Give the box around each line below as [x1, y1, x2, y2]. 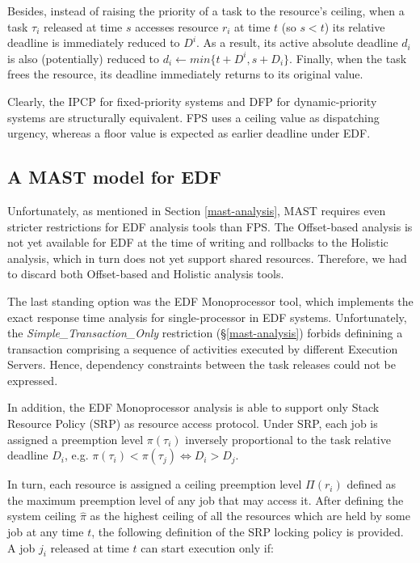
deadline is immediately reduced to [7, 34, 180, 51]
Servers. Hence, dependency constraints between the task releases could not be [7, 356, 396, 373]
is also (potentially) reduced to [7, 49, 160, 66]
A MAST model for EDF [7, 164, 221, 189]
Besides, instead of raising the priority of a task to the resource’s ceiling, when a [7, 2, 405, 19]
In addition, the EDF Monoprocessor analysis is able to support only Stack [7, 399, 380, 416]
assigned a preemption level [7, 430, 144, 447]
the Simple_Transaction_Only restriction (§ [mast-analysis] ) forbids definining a [7, 324, 403, 341]
